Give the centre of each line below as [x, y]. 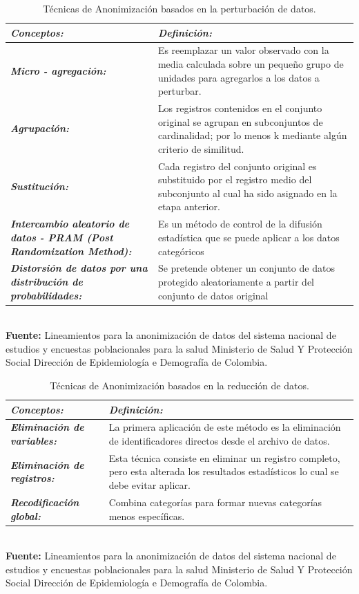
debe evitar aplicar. [149, 485]
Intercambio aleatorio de [70, 224]
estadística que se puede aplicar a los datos [249, 237]
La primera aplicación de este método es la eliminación [225, 427]
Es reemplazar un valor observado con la [243, 50]
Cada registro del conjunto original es [237, 166]
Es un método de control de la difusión [240, 224]
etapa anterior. [189, 206]
